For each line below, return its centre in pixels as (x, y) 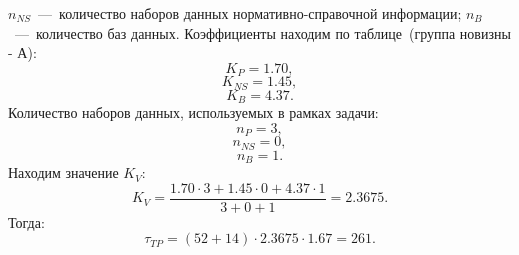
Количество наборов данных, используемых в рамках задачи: (193, 112)
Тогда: (26, 221)
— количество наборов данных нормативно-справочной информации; (250, 13)
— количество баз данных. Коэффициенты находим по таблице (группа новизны (262, 32)
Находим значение (63, 172)
